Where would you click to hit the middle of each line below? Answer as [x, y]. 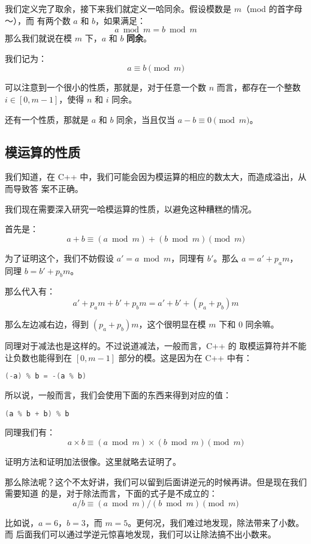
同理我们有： [30, 432]
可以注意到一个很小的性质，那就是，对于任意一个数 [105, 87]
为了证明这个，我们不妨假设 [59, 258]
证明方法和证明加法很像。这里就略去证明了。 [93, 462]
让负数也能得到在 [38, 357]
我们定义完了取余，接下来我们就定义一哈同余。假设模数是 [118, 8]
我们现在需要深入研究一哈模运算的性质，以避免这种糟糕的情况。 [131, 208]
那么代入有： [30, 291]
